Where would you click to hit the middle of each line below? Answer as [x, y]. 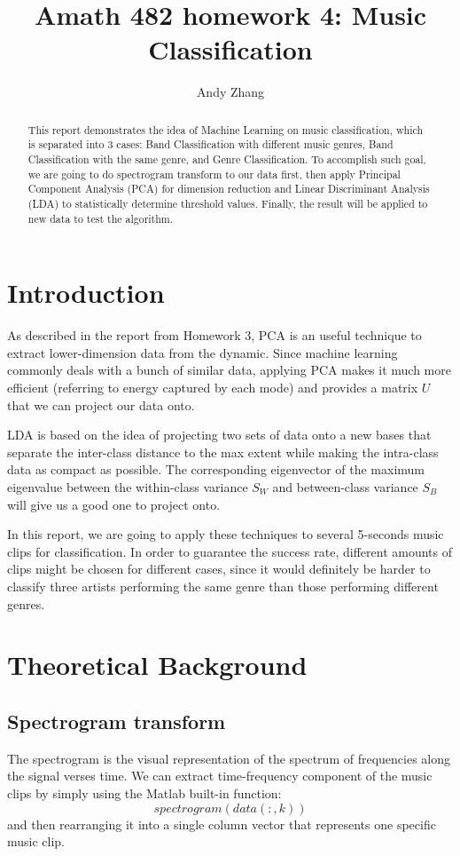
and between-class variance [345, 486]
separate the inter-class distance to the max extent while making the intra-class [223, 452]
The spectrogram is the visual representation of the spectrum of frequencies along [229, 758]
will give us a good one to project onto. [114, 504]
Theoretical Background [157, 665]
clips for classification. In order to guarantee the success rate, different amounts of [230, 551]
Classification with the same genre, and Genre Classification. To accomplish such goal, [227, 159]
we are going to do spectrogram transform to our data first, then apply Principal [214, 174]
